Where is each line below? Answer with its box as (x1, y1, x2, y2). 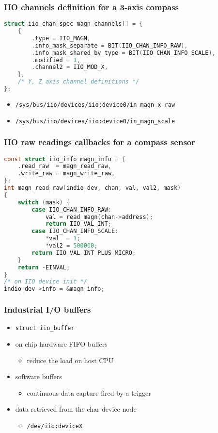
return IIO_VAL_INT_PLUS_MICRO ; (31, 249, 136, 256)
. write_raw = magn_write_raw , (17, 170, 115, 177)
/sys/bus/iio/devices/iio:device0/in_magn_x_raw (15, 101, 175, 108)
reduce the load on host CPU (27, 355, 114, 365)
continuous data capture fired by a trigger (27, 387, 151, 398)
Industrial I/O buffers (4, 303, 91, 316)
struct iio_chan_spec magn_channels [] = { (4, 20, 143, 28)
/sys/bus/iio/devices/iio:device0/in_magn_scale (15, 117, 175, 125)
